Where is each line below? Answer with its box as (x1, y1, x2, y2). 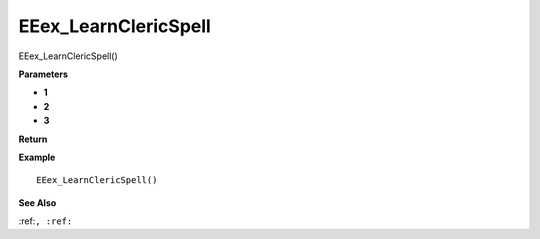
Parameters (18, 68, 69, 80)
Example (18, 151, 56, 163)
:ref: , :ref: (18, 215, 73, 227)
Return (18, 133, 48, 145)
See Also (18, 196, 57, 209)
